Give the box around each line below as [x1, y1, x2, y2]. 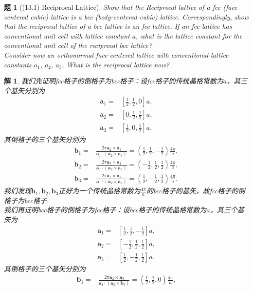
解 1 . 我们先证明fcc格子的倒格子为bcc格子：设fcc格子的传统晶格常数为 [4, 76, 223, 86]
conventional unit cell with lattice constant [4, 30, 130, 41]
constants [4, 59, 32, 69]
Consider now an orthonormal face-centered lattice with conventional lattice [4, 49, 229, 60]
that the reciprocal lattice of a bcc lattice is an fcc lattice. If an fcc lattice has [4, 21, 232, 31]
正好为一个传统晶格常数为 [58, 186, 141, 196]
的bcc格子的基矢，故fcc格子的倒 [146, 186, 245, 196]
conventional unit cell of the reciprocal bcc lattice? [4, 40, 152, 50]
